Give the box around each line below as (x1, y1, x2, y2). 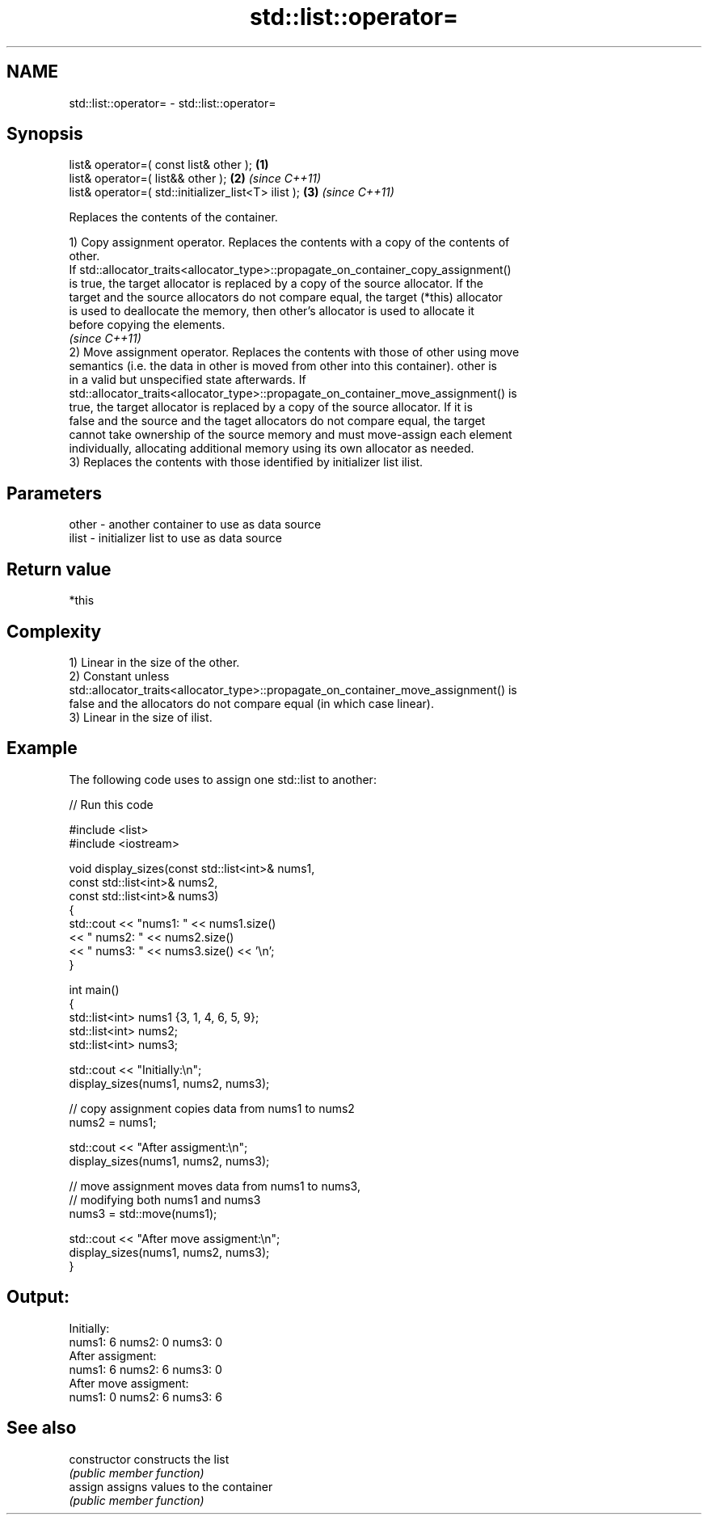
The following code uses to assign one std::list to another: (69, 772, 377, 786)
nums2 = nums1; (69, 1114, 157, 1129)
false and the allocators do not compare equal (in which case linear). (69, 696, 434, 710)
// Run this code (69, 797, 154, 811)
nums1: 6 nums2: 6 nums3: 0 (69, 1362, 222, 1376)
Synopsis (6, 124, 83, 145)
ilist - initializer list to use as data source (69, 531, 282, 546)
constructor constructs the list (69, 1451, 230, 1466)
